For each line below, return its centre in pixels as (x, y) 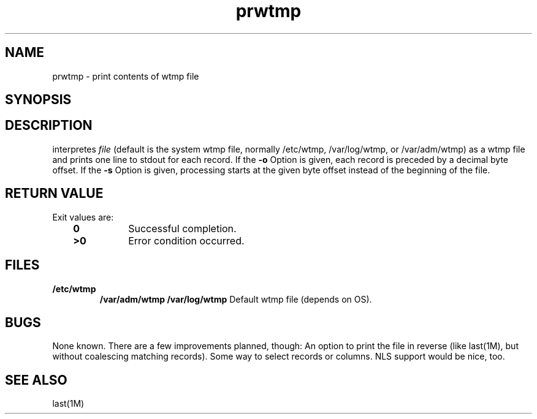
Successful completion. (182, 228)
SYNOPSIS (38, 100)
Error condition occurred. (186, 240)
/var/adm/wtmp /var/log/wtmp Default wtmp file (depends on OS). (236, 299)
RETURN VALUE (54, 194)
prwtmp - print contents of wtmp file (126, 76)
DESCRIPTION (49, 126)
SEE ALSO (36, 380)
